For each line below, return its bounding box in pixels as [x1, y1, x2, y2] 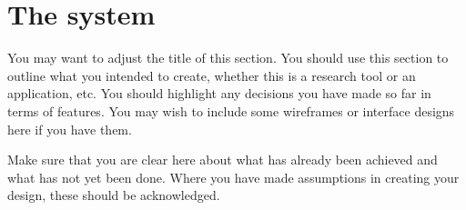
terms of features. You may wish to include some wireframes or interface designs [7, 101, 455, 120]
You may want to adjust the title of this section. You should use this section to [7, 48, 449, 67]
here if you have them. [7, 119, 132, 138]
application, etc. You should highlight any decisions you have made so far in [7, 84, 431, 103]
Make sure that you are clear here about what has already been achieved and [7, 150, 438, 169]
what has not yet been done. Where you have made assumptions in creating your [7, 167, 460, 186]
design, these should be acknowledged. [7, 185, 220, 205]
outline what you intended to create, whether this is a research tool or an [7, 65, 416, 85]
